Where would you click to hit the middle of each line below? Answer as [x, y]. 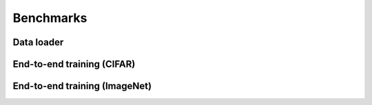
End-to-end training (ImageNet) [82, 86]
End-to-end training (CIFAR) [74, 64]
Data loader [38, 42]
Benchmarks [50, 18]
